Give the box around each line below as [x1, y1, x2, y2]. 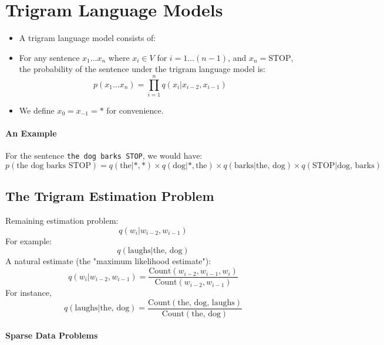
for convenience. [106, 104, 164, 117]
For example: [5, 234, 52, 247]
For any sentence [19, 51, 80, 63]
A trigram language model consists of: [19, 32, 156, 44]
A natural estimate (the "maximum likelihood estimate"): [5, 255, 211, 267]
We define [19, 104, 55, 117]
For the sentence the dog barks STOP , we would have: [5, 149, 203, 162]
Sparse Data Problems [5, 329, 98, 341]
